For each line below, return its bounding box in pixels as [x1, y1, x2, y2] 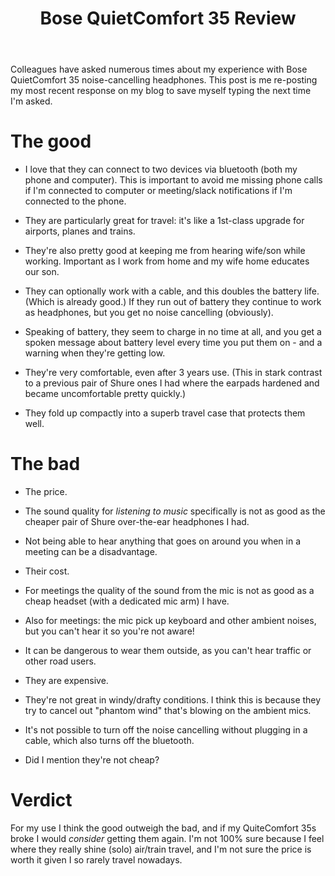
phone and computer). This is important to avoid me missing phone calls [24, 174, 323, 186]
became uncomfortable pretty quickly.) [24, 388, 187, 400]
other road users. [24, 655, 97, 667]
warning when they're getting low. [24, 347, 166, 359]
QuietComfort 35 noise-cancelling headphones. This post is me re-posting [10, 74, 318, 86]
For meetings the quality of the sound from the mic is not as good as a [24, 585, 315, 597]
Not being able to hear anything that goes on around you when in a [24, 535, 302, 547]
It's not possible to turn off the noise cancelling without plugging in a [24, 724, 308, 736]
